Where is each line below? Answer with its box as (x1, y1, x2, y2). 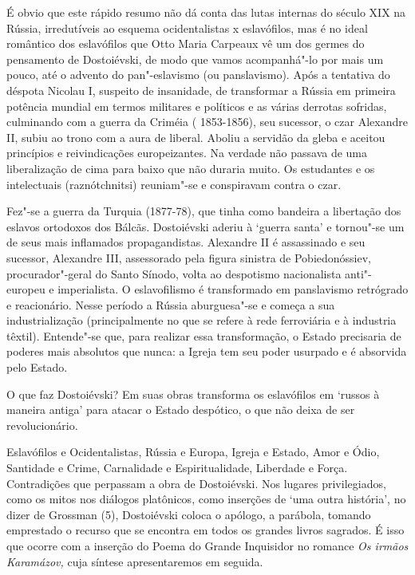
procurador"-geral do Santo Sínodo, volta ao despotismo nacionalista (6, 265, 342, 282)
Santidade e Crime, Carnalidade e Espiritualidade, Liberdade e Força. (6, 459, 348, 476)
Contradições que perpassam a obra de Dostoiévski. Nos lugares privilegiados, (6, 475, 386, 491)
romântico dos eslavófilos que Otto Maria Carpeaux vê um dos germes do (6, 35, 365, 52)
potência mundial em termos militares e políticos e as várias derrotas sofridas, (6, 97, 387, 114)
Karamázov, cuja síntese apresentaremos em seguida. (6, 553, 263, 569)
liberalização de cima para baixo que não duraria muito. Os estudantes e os (6, 160, 375, 176)
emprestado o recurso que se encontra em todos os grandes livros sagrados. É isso (6, 522, 405, 538)
